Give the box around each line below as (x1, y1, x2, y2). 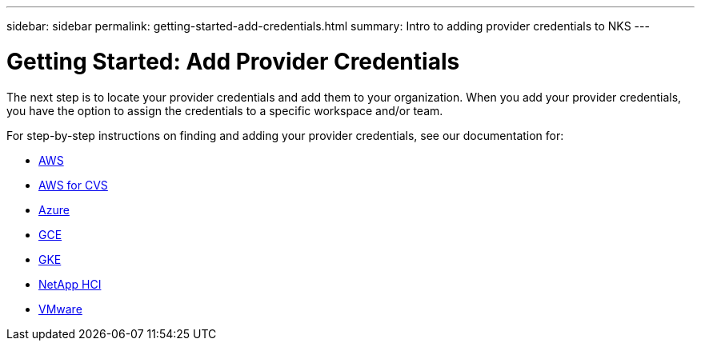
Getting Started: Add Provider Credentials (6, 47, 460, 75)
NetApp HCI (38, 277, 102, 291)
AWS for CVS (38, 177, 108, 192)
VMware (38, 301, 82, 316)
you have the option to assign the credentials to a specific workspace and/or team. (6, 103, 443, 118)
